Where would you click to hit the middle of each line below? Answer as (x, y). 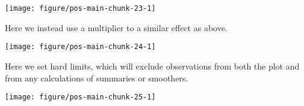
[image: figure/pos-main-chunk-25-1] (80, 97)
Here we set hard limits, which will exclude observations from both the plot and (152, 66)
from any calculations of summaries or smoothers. (97, 78)
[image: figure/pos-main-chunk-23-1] (80, 8)
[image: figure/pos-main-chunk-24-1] (80, 47)
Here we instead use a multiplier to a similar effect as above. (116, 27)
